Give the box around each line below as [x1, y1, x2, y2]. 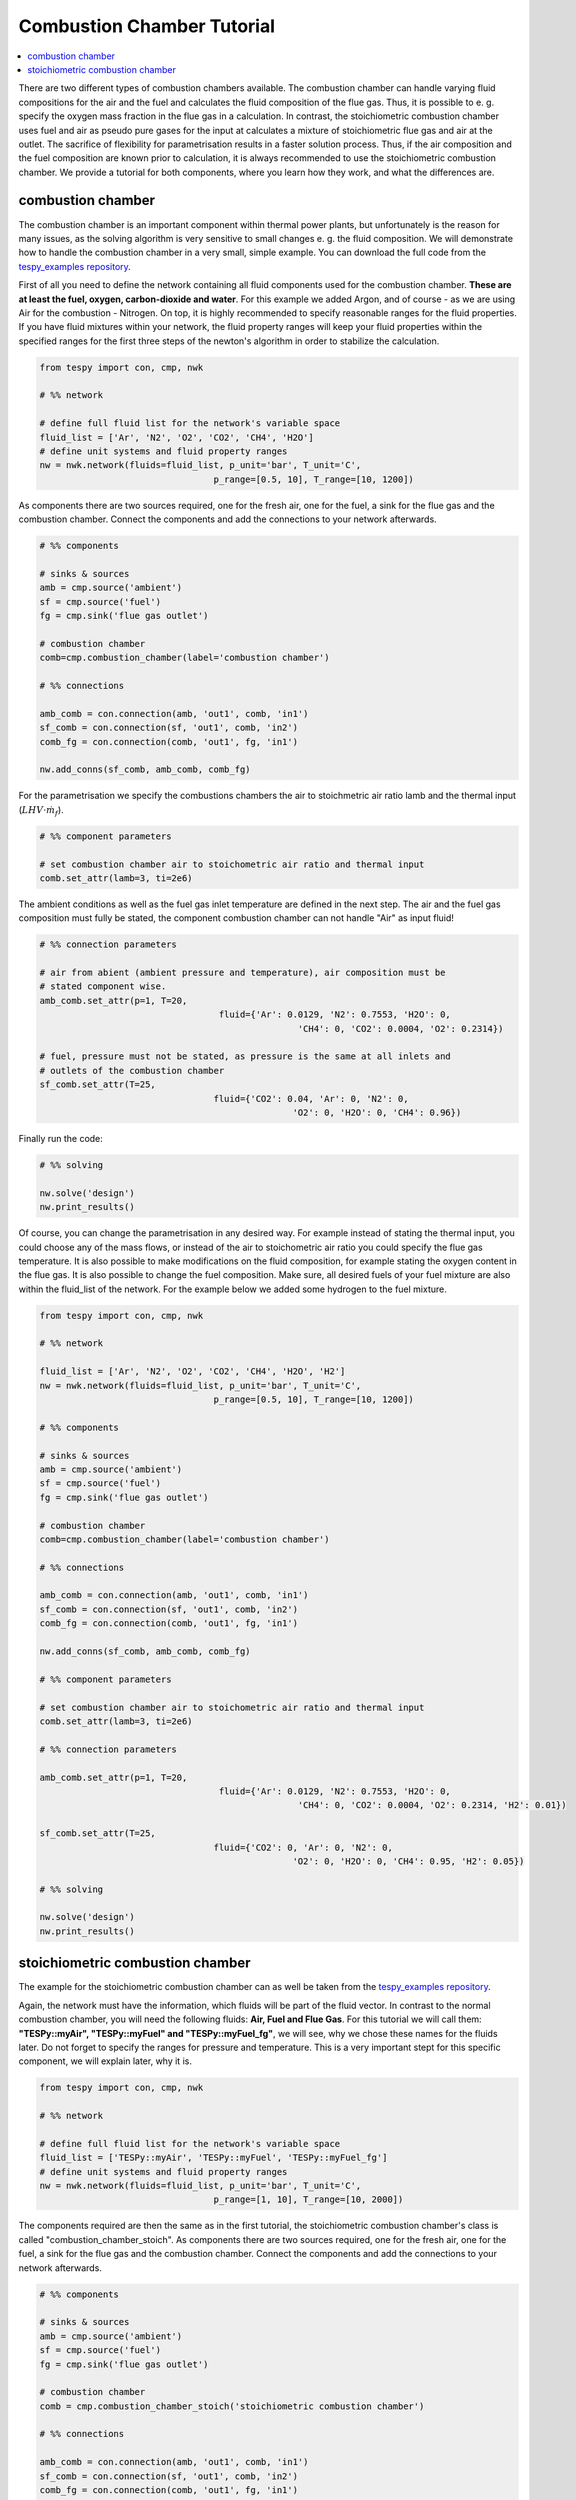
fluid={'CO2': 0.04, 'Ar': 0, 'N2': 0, [213, 1093, 409, 1104]
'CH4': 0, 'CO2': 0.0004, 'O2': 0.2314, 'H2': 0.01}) [297, 1800, 567, 1811]
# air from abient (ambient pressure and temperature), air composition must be [39, 967, 446, 979]
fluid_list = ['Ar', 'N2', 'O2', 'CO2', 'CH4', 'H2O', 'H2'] [39, 1366, 346, 1377]
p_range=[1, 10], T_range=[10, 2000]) [213, 2194, 404, 2205]
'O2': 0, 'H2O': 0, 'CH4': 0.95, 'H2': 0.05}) [292, 1855, 525, 1867]
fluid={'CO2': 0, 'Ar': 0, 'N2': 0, [213, 1841, 394, 1853]
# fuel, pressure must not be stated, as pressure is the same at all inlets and [39, 1051, 452, 1062]
